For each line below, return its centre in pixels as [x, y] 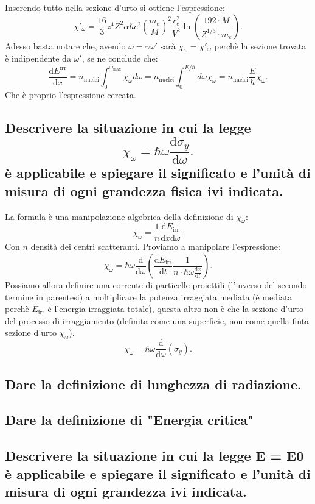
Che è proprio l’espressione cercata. [71, 95]
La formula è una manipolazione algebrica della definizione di [119, 216]
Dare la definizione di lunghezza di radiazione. [153, 384]
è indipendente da [38, 58]
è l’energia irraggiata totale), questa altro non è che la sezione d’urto [175, 309]
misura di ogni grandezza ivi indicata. [126, 492]
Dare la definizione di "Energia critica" [130, 420]
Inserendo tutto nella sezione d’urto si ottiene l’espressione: [115, 7]
